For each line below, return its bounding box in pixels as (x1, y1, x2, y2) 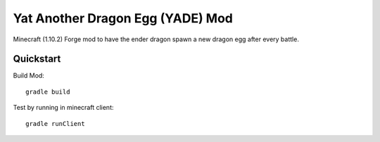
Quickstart (13, 53, 61, 65)
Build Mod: (13, 71, 45, 80)
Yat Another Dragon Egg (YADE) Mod (13, 10, 234, 26)
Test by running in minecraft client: (13, 104, 114, 112)
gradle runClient (25, 120, 85, 127)
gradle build (25, 87, 70, 96)
